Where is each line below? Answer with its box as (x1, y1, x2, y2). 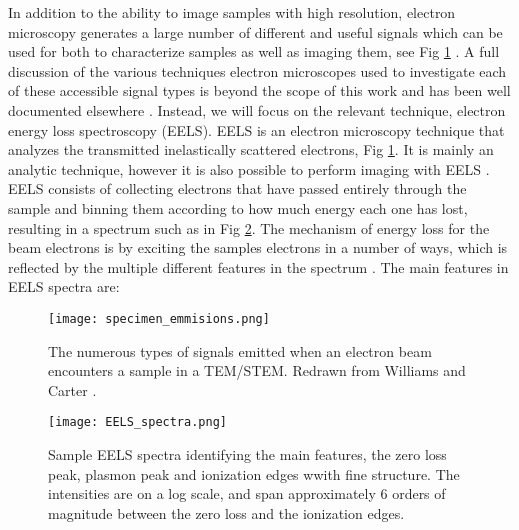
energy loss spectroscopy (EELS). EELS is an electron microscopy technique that (8, 119, 505, 140)
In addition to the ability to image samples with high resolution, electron (8, 2, 456, 22)
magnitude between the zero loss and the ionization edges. (48, 502, 405, 523)
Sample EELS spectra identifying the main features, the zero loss (48, 444, 447, 464)
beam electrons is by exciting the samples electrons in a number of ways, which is (8, 237, 508, 258)
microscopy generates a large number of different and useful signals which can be (8, 21, 503, 42)
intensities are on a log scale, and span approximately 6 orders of (48, 483, 446, 504)
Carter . (48, 379, 97, 400)
